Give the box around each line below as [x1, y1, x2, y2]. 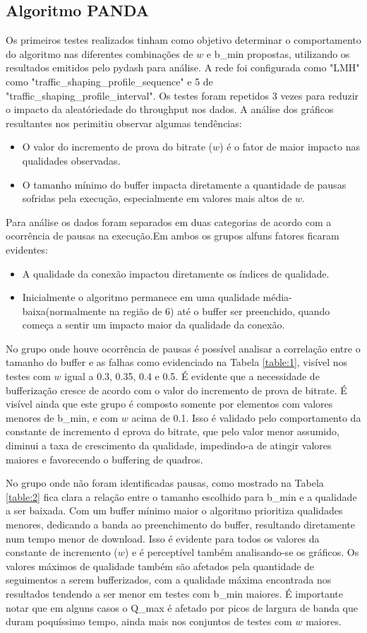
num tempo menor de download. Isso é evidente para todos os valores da [6, 531, 320, 545]
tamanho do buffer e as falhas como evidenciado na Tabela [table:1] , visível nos [6, 355, 348, 369]
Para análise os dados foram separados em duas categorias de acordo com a [6, 214, 332, 229]
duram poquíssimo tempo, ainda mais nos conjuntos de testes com [6, 614, 292, 629]
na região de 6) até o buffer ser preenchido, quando [109, 303, 330, 318]
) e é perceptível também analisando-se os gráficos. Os [124, 545, 359, 560]
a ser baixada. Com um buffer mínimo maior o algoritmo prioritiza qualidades [6, 503, 343, 518]
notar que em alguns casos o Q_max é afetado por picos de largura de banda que [6, 600, 358, 615]
